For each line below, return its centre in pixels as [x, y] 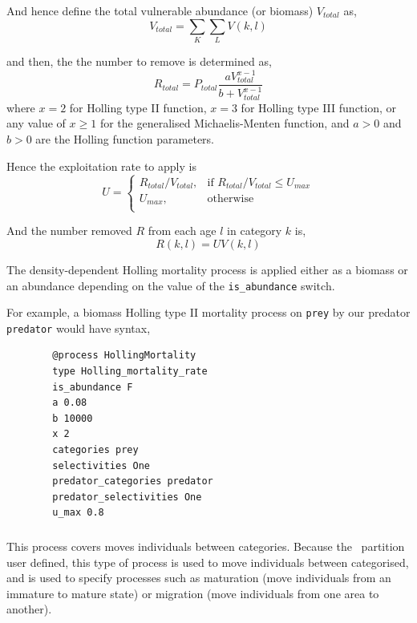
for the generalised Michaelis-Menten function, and [225, 123]
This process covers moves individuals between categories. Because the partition [206, 546]
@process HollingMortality [124, 356]
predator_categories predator [133, 481]
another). [29, 609]
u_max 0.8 [78, 513]
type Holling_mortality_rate [130, 372]
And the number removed [69, 231]
